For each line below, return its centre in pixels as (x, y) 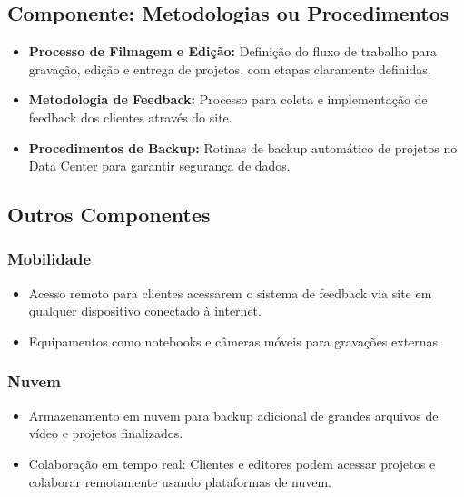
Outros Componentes (109, 214)
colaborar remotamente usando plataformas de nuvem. (180, 481)
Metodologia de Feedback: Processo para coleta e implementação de (228, 99)
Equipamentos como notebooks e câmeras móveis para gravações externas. (235, 341)
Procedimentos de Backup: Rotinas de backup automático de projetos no (243, 147)
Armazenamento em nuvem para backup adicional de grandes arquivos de (233, 415)
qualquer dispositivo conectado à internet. (145, 311)
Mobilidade (49, 259)
